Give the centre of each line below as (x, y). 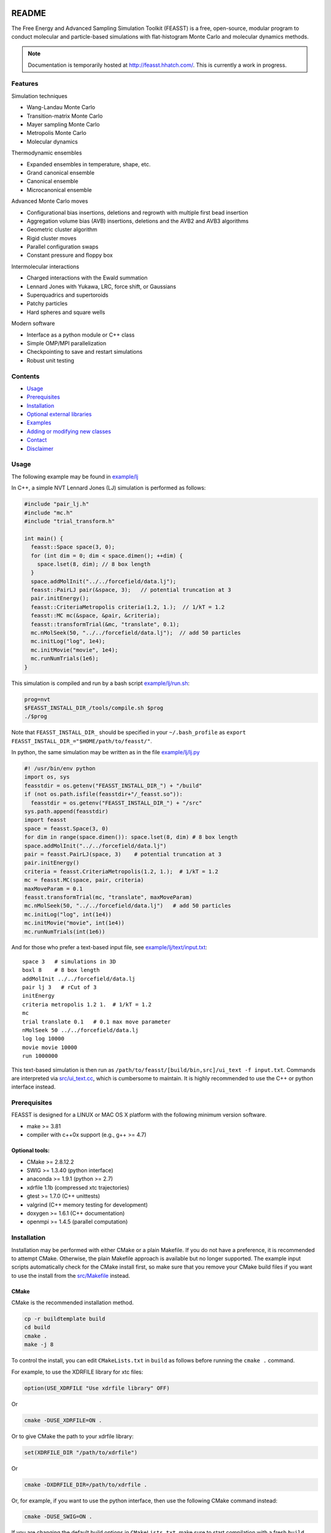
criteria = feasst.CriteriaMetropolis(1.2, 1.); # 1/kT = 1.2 (121, 871)
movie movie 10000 (50, 1047)
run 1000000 (40, 1056)
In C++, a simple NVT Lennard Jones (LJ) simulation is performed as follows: (108, 488)
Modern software (33, 323)
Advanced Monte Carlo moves (50, 201)
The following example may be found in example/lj (75, 476)
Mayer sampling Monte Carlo (63, 124)
